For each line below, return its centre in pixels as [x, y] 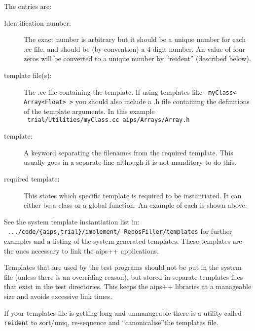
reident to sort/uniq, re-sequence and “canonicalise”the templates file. [111, 322]
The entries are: [28, 6]
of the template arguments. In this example [89, 111]
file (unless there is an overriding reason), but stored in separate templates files [124, 276]
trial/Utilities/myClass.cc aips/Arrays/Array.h [109, 120]
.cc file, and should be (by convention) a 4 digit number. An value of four [134, 49]
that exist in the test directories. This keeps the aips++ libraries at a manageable [128, 286]
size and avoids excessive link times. [58, 296]
